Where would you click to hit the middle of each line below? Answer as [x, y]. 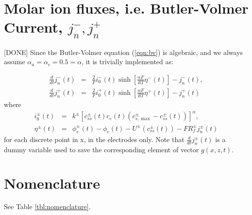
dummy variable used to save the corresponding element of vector [101, 150]
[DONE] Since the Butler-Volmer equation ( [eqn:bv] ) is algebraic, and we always [124, 52]
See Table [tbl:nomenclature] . [47, 206]
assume [15, 62]
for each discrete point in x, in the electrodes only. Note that [94, 139]
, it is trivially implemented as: [127, 62]
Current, [33, 27]
